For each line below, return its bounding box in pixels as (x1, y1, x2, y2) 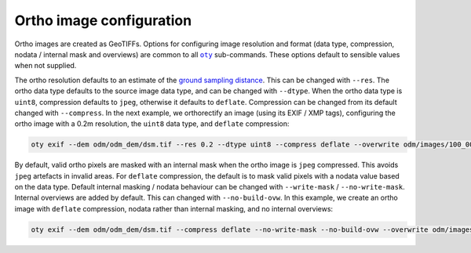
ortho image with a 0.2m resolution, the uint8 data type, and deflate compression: (14, 119, 290, 128)
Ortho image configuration (14, 12, 192, 29)
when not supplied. (14, 61, 77, 70)
